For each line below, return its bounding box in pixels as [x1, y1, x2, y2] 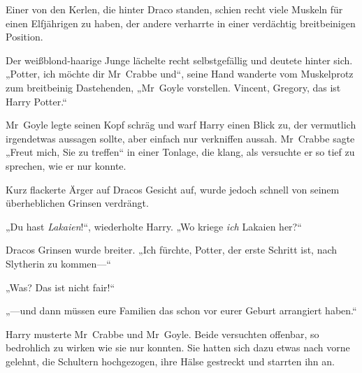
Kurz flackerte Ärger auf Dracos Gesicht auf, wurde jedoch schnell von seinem [6, 182, 340, 196]
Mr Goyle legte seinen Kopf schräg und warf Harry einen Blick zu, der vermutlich [6, 117, 356, 132]
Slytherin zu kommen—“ [6, 256, 111, 270]
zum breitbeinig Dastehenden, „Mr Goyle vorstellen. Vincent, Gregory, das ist [6, 80, 341, 94]
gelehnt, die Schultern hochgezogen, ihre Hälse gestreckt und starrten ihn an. [6, 353, 335, 368]
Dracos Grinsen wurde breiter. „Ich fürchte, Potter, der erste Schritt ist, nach [6, 242, 338, 257]
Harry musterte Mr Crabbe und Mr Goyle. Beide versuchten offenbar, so [6, 326, 319, 341]
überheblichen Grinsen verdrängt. [6, 196, 149, 210]
